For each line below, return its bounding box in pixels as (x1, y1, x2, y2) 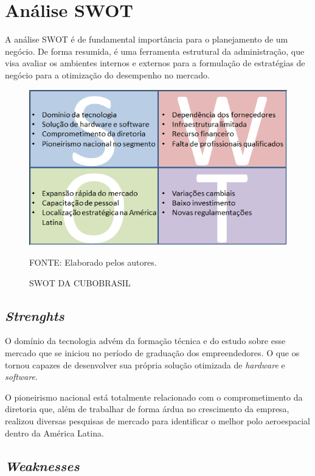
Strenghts (5, 306, 64, 325)
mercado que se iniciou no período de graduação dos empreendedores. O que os (5, 346, 300, 359)
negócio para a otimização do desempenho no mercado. (5, 68, 210, 81)
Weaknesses (5, 456, 80, 475)
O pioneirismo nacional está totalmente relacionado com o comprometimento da (5, 390, 303, 403)
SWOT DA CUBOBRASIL (29, 276, 131, 289)
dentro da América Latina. (5, 426, 104, 439)
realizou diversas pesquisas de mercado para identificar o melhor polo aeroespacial (5, 414, 310, 427)
